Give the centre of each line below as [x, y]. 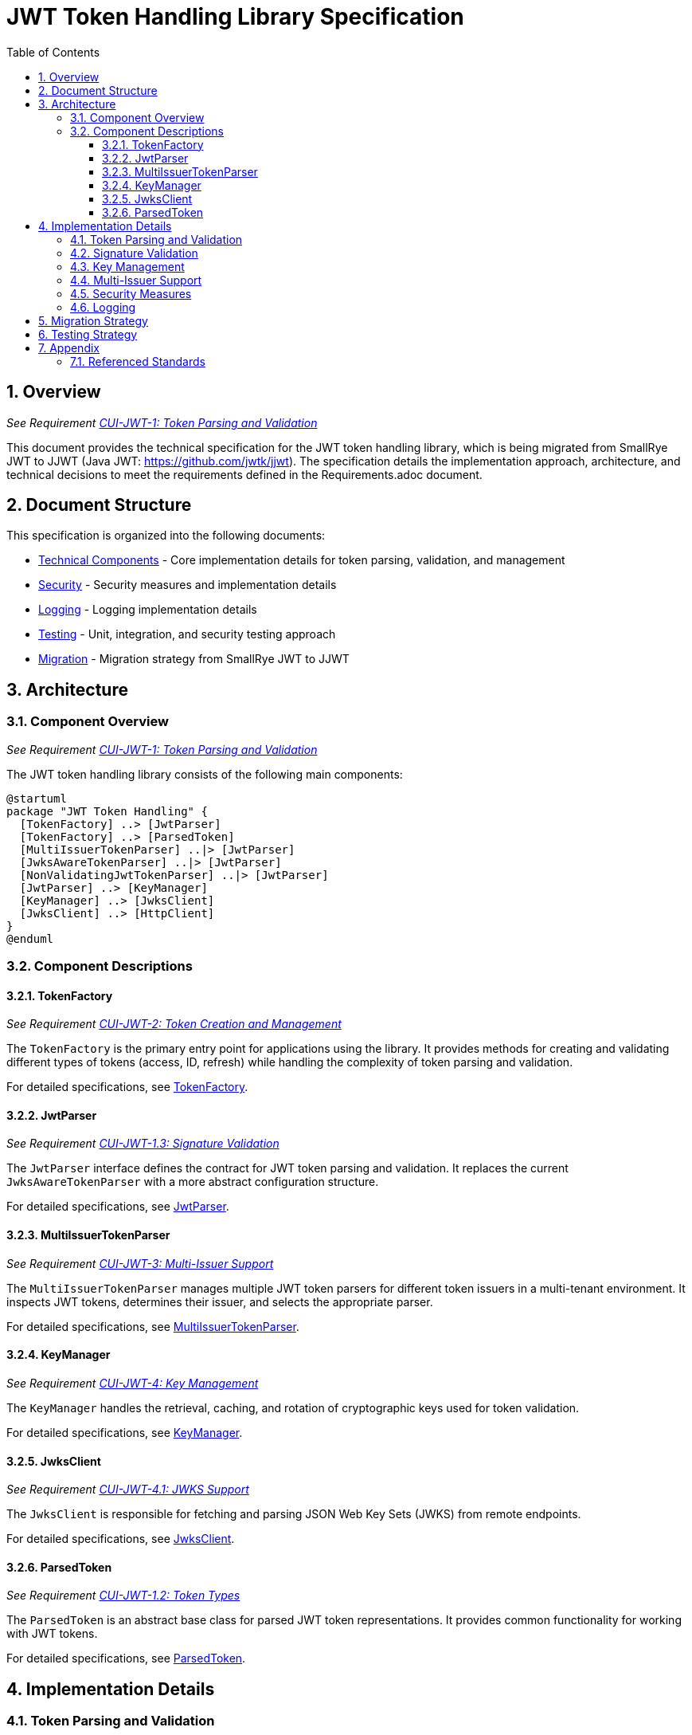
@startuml [37, 798]
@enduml [30, 938]
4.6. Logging [103, 307]
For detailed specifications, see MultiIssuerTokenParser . [153, 1326]
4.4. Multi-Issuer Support [136, 280]
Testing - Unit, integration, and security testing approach [187, 634]
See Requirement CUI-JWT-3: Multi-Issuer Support [140, 1263]
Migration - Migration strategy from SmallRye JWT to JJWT [194, 659]
